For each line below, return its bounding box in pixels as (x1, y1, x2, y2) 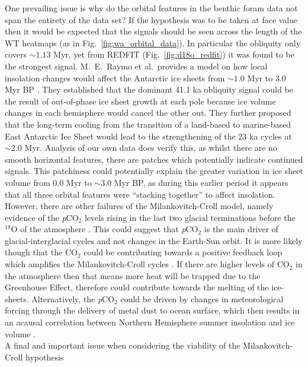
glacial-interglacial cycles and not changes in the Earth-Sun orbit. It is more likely (5, 234, 303, 246)
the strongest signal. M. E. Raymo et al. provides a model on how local (5, 59, 268, 72)
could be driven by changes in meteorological (120, 292, 284, 305)
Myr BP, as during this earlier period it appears (114, 176, 288, 188)
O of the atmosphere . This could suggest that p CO (11, 223, 198, 235)
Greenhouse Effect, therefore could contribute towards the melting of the (5, 281, 269, 293)
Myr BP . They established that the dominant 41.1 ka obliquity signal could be (5, 83, 293, 96)
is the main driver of (204, 223, 278, 235)
